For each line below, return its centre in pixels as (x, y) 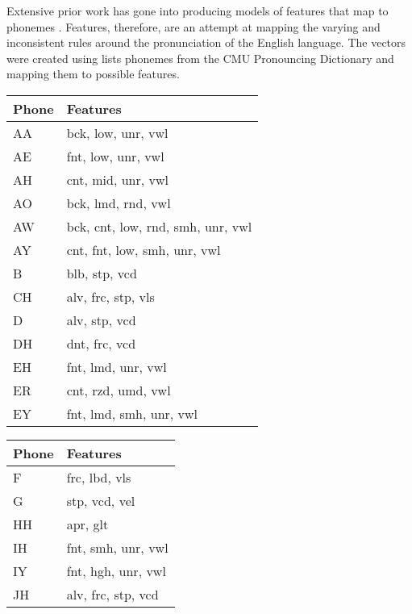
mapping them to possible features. (93, 74)
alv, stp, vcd (101, 320)
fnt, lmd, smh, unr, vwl (132, 413)
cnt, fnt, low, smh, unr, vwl (144, 249)
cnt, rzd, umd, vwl (119, 390)
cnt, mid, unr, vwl (117, 179)
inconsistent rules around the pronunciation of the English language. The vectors (206, 42)
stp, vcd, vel (101, 500)
